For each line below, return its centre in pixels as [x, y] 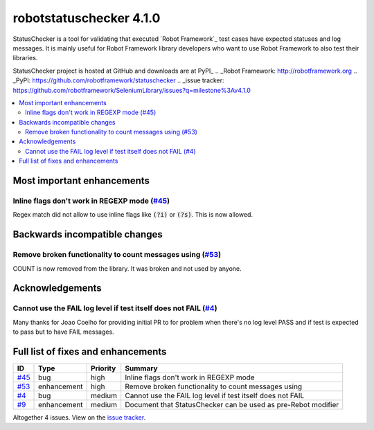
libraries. [25, 58]
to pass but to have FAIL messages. [63, 332]
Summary [142, 368]
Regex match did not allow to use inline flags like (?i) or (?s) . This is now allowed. [133, 215]
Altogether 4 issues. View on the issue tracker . [79, 418]
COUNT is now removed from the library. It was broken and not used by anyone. [127, 268]
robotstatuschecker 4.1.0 [87, 18]
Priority [103, 368]
